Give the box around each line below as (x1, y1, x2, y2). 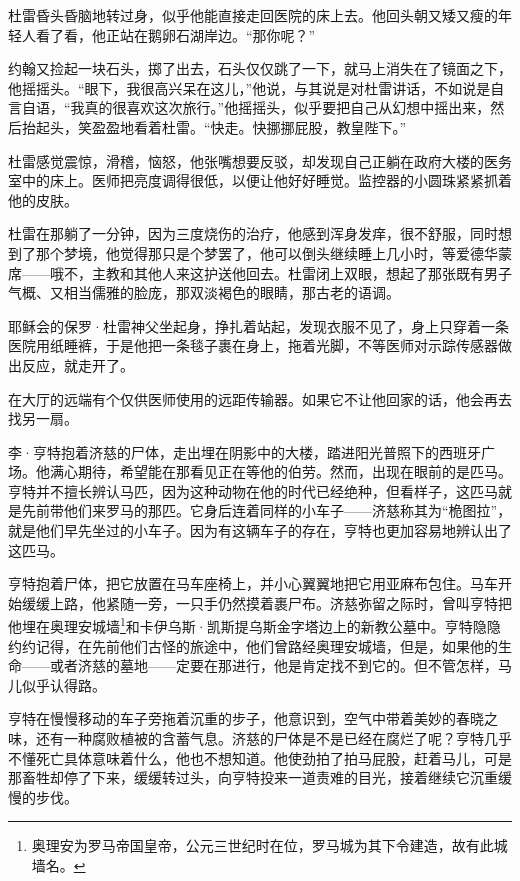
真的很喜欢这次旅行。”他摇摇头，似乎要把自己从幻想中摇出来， (84, 97, 491, 118)
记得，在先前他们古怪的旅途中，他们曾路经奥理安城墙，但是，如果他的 (35, 635, 498, 656)
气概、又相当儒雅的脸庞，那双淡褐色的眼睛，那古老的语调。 (8, 282, 400, 303)
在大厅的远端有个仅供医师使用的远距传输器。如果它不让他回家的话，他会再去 (8, 388, 512, 409)
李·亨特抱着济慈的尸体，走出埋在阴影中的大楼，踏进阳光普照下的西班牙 (8, 441, 481, 462)
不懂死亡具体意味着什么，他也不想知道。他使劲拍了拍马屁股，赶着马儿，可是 (8, 747, 512, 768)
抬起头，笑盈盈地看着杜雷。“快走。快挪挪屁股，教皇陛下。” (21, 116, 407, 137)
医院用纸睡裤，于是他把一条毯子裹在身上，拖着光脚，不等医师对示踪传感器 (8, 335, 498, 356)
